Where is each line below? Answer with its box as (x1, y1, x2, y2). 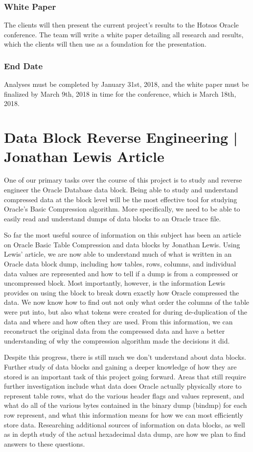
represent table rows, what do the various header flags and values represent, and (4, 390, 245, 400)
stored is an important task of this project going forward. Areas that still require (4, 371, 246, 381)
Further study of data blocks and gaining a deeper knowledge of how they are (4, 362, 237, 372)
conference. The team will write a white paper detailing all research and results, (4, 29, 244, 39)
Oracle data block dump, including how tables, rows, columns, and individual (4, 259, 236, 269)
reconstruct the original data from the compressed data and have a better (4, 326, 225, 336)
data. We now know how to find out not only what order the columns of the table (4, 297, 250, 307)
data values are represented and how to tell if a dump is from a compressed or (4, 268, 238, 278)
